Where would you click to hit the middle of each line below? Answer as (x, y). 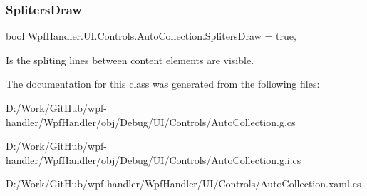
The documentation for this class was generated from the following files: (163, 84)
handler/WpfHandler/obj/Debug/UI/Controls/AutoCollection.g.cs (151, 122)
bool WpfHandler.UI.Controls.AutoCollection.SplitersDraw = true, (151, 36)
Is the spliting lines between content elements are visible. (130, 60)
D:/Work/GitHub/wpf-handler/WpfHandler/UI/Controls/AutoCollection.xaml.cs (183, 184)
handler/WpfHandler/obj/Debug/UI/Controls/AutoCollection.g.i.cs (154, 159)
